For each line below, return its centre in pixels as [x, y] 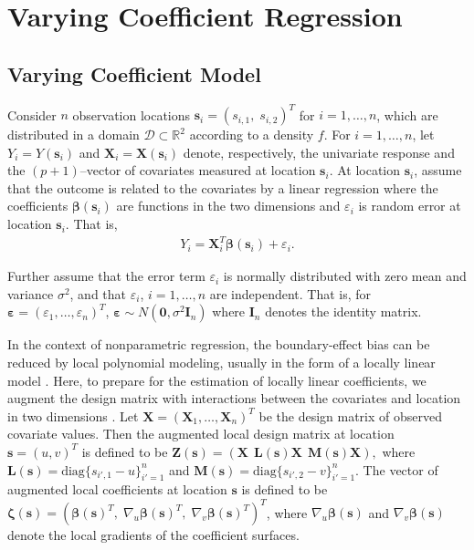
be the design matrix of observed [350, 415]
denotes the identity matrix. [343, 311]
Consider [32, 114]
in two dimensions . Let [73, 415]
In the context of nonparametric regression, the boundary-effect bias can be [219, 344]
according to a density [252, 135]
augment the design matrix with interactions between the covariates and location [234, 398]
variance [31, 293]
